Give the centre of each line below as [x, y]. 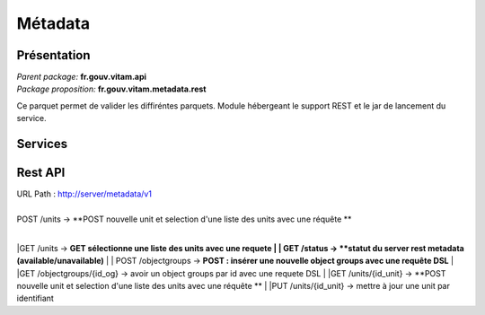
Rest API [41, 173]
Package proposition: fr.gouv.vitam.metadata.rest [111, 89]
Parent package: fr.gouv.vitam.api [82, 77]
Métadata [53, 23]
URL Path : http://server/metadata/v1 [84, 194]
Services [42, 144]
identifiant [35, 298]
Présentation [53, 55]
